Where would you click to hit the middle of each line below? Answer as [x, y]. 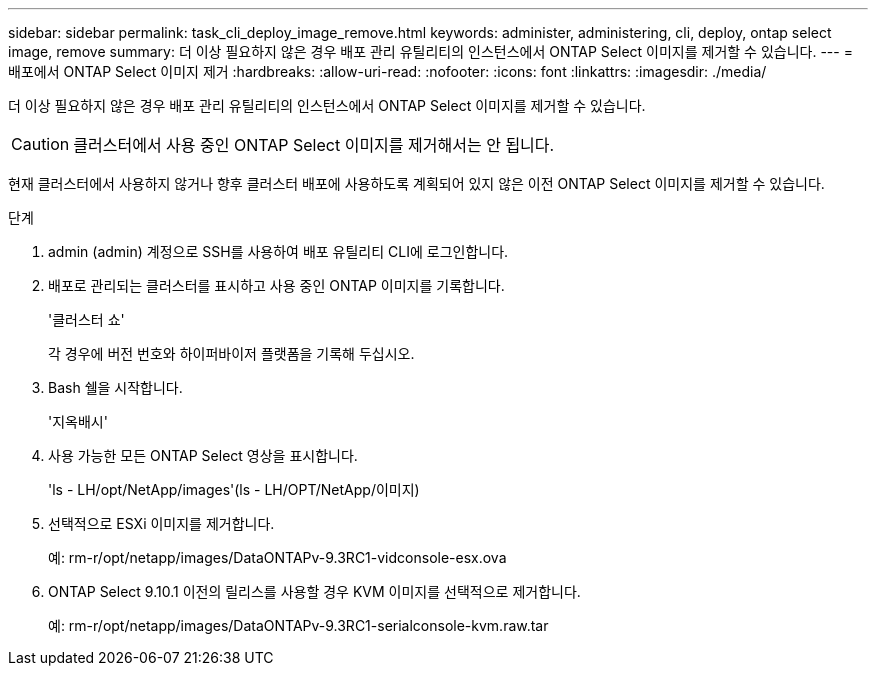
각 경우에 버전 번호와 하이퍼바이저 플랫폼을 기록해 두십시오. [231, 353]
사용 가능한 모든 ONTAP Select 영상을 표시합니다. [203, 455]
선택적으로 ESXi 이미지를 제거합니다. [161, 523]
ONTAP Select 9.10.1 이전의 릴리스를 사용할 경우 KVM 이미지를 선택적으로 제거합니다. [314, 591]
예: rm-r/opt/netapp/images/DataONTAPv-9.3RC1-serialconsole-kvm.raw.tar [298, 625]
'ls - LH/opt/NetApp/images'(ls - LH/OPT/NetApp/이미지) [234, 489]
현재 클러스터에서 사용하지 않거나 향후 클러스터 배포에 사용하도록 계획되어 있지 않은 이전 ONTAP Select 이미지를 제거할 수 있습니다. [416, 183]
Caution [40, 144]
